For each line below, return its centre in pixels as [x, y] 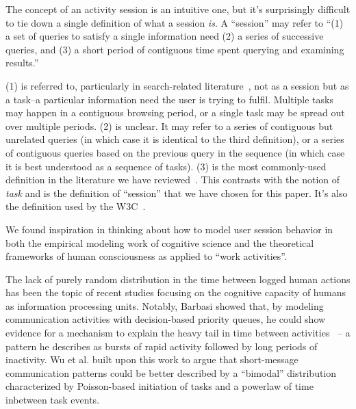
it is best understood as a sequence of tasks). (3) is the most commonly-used [166, 166]
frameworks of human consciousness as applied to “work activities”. [146, 256]
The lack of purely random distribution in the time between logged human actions [178, 279]
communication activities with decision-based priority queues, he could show [166, 319]
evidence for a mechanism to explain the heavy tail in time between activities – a [178, 333]
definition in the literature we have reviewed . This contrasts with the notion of [173, 180]
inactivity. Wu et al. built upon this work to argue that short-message [152, 359]
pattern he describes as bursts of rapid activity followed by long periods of [162, 346]
